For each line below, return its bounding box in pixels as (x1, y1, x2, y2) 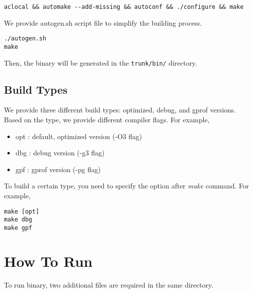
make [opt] (4, 208, 39, 215)
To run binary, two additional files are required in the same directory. (4, 279, 214, 290)
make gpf (4, 224, 32, 231)
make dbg (4, 216, 32, 223)
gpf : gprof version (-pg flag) (15, 164, 101, 174)
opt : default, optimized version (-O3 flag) (15, 131, 142, 141)
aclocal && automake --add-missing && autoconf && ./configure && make (4, 3, 244, 10)
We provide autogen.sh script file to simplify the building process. (4, 17, 202, 28)
